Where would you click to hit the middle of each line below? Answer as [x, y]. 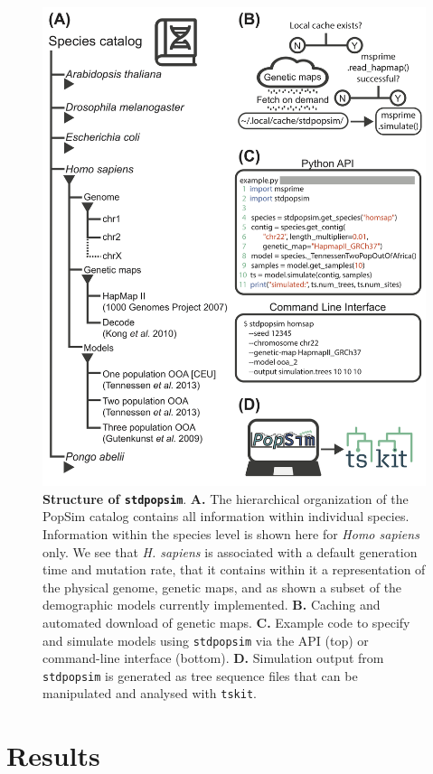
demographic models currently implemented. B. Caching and [212, 605]
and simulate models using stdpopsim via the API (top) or [206, 640]
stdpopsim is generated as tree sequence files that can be [200, 675]
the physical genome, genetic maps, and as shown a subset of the [222, 587]
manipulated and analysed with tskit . [150, 693]
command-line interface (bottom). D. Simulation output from [213, 658]
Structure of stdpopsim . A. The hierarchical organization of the [226, 498]
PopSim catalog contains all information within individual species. [226, 516]
